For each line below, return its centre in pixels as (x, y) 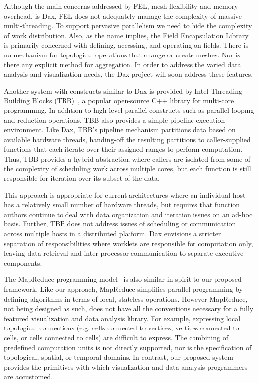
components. (23, 262)
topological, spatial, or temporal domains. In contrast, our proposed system (119, 357)
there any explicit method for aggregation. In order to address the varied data (123, 64)
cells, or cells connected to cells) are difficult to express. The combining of (116, 337)
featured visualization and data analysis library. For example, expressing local (122, 318)
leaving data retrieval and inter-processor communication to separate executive (124, 253)
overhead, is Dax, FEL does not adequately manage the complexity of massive (123, 16)
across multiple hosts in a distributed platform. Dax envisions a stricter (113, 234)
